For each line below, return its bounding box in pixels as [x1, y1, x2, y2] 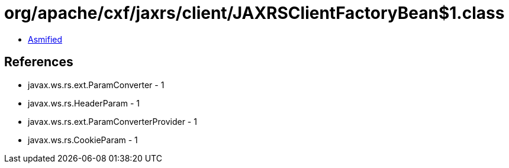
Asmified [28, 34, 63, 44]
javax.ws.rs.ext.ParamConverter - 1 [28, 79, 165, 90]
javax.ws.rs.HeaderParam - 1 [28, 98, 140, 108]
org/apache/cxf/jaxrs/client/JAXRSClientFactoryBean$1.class [4, 3, 505, 23]
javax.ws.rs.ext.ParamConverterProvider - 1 [28, 116, 197, 127]
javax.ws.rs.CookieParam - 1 [28, 134, 138, 145]
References [4, 54, 73, 70]
